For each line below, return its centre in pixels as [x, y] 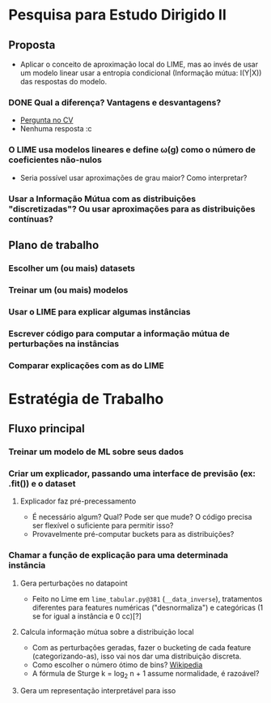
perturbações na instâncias [64, 344]
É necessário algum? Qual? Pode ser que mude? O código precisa [142, 517]
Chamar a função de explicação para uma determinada [119, 555]
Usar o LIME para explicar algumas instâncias [100, 311]
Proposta [32, 45]
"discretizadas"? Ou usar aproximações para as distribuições [132, 208]
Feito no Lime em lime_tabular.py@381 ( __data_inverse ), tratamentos [147, 598]
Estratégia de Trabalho [86, 399]
